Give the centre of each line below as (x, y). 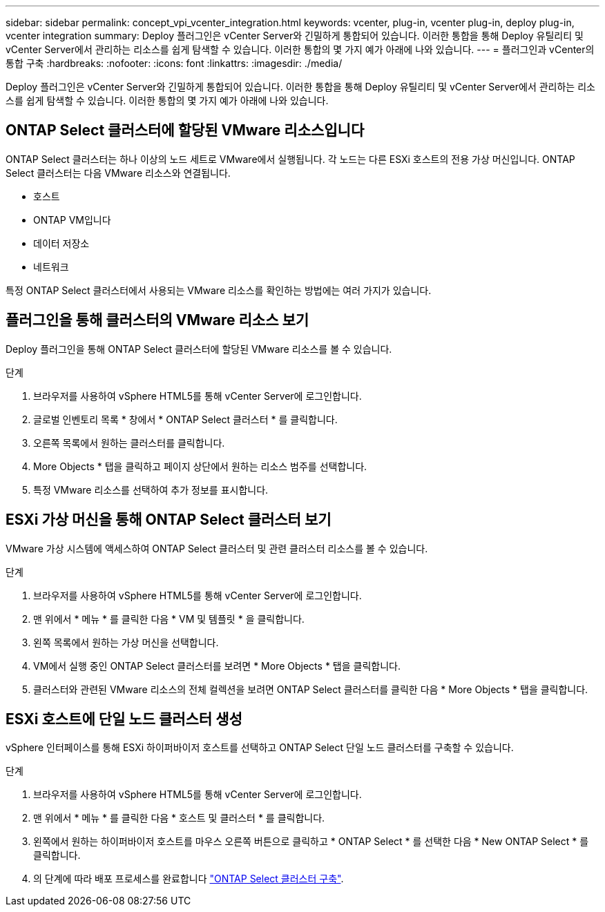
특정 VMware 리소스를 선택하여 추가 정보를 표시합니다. (151, 489)
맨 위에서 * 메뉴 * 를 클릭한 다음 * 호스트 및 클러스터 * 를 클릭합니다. (179, 818)
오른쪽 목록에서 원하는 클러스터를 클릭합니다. (129, 443)
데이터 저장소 (61, 243)
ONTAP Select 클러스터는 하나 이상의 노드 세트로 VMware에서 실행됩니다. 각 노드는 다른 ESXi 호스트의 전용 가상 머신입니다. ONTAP (290, 159)
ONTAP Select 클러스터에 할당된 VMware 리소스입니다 (185, 130)
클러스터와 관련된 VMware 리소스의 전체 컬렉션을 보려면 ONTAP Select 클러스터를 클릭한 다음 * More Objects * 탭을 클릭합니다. (311, 689)
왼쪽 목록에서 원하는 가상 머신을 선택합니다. (126, 642)
